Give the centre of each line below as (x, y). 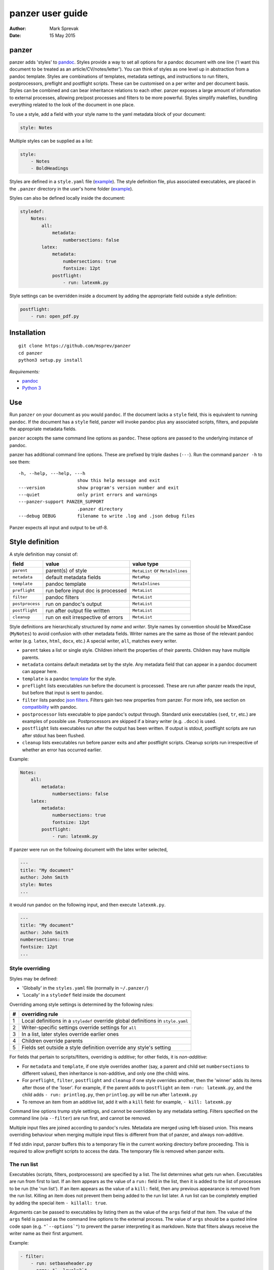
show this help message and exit (118, 481)
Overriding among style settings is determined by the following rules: (82, 1004)
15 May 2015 (62, 35)
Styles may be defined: (33, 978)
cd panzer (30, 353)
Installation (27, 332)
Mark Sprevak (64, 28)
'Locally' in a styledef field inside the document (74, 995)
